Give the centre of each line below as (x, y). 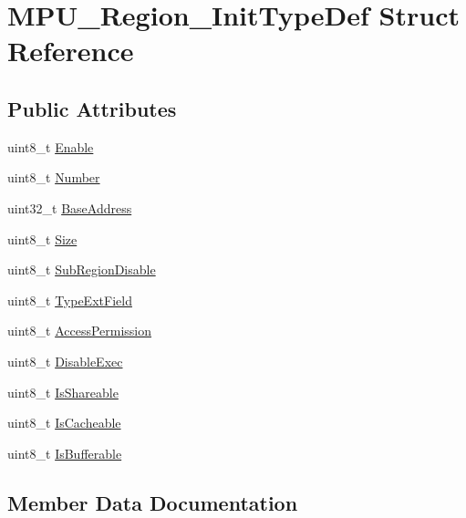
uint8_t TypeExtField (70, 300)
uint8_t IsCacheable (64, 423)
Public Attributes (92, 108)
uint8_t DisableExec (65, 361)
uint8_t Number (54, 177)
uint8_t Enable (51, 146)
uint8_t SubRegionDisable (82, 269)
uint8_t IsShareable (63, 392)
